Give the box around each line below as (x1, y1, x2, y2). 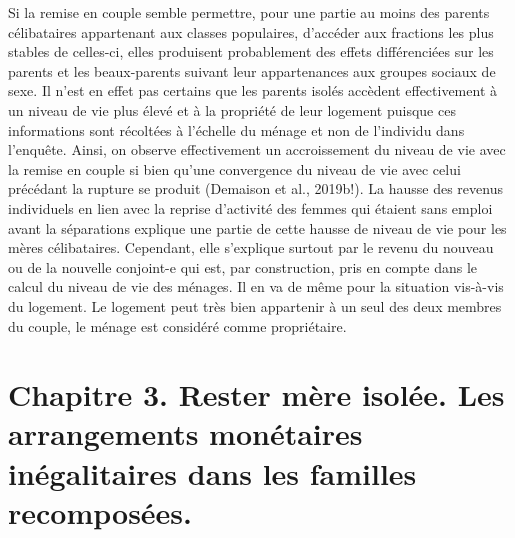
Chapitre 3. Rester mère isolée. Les (8, 374, 505, 415)
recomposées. (8, 491, 193, 532)
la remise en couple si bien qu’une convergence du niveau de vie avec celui (8, 158, 461, 179)
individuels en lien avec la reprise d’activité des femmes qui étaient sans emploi (8, 197, 493, 218)
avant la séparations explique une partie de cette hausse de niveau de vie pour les (8, 217, 507, 238)
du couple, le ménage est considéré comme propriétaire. (8, 315, 347, 336)
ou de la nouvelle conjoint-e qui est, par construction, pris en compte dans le (8, 256, 478, 277)
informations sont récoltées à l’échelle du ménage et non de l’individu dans (8, 119, 465, 140)
